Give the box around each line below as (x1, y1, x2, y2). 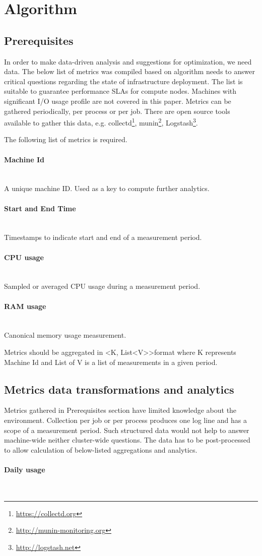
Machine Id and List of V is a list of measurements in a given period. (4, 356, 218, 367)
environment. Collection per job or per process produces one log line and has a (4, 414, 247, 425)
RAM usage (4, 300, 46, 311)
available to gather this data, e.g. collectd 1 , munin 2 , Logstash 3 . (4, 116, 198, 128)
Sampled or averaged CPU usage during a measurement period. (4, 281, 201, 291)
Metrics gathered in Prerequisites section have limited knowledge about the (4, 405, 237, 415)
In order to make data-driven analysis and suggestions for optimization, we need (4, 56, 252, 67)
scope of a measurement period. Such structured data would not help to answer (4, 424, 249, 435)
